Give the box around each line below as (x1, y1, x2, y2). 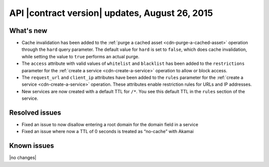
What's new (9, 26, 47, 35)
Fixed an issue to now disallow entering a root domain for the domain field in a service (21, 122, 199, 128)
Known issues (9, 142, 54, 150)
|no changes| (9, 155, 37, 161)
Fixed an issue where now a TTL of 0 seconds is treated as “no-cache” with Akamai (21, 129, 194, 135)
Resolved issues (9, 109, 62, 117)
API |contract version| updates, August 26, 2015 (9, 7, 213, 18)
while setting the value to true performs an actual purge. (21, 53, 139, 59)
